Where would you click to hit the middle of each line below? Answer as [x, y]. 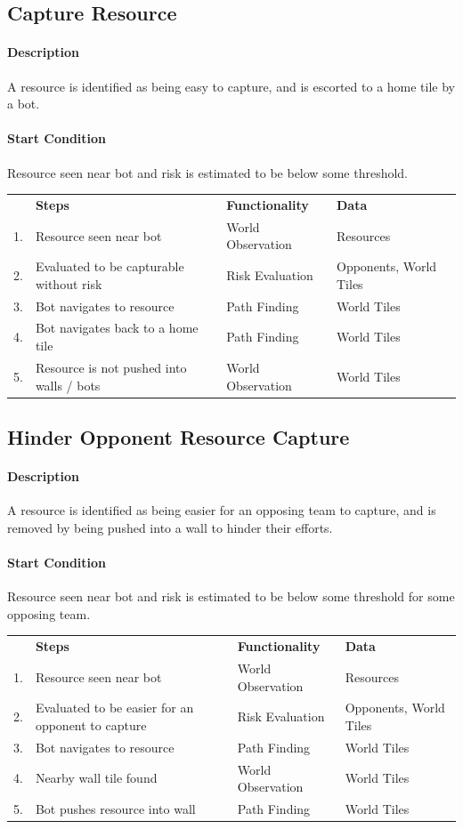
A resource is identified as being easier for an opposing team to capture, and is [222, 510]
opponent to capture [91, 724]
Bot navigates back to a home [117, 328]
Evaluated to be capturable [110, 266]
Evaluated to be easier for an [114, 708]
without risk [69, 283]
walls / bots [68, 385]
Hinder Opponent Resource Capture [179, 436]
